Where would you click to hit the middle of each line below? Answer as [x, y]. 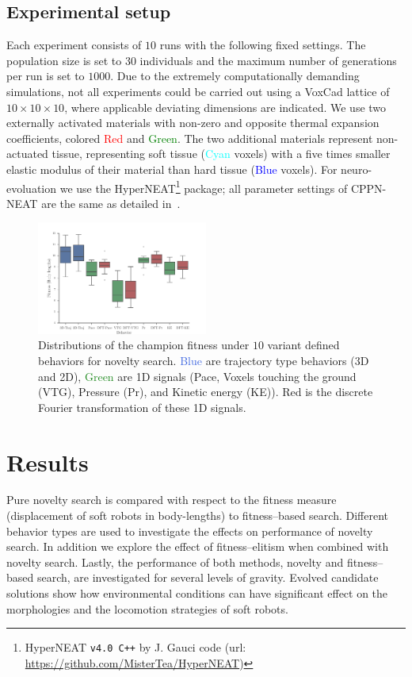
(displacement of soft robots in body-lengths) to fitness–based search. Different [197, 515]
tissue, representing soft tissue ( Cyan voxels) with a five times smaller [221, 154]
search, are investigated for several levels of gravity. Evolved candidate [208, 577]
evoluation [32, 188]
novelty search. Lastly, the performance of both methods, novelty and [175, 562]
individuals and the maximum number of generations [268, 60]
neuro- [357, 169]
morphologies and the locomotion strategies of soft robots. [147, 608]
